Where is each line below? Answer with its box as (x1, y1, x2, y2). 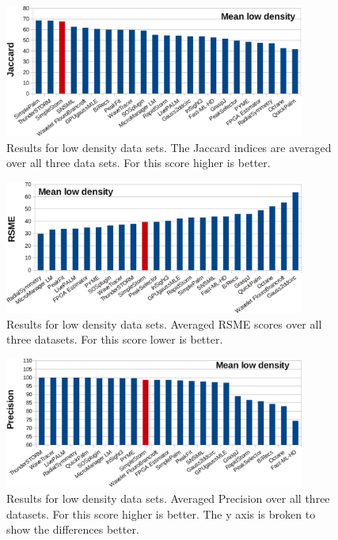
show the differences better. (6, 521, 139, 538)
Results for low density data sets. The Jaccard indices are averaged (6, 139, 332, 155)
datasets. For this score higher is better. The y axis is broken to (6, 505, 316, 522)
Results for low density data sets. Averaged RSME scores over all (6, 315, 322, 332)
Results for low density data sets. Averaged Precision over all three (6, 490, 330, 507)
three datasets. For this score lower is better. (6, 331, 223, 348)
